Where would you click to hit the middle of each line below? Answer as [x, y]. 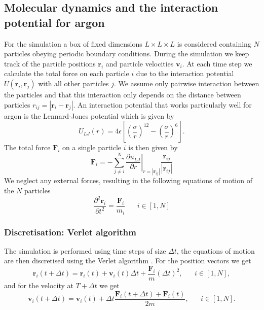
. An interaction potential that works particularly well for [162, 104]
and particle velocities [140, 63]
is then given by [153, 147]
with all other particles [73, 83]
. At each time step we [217, 63]
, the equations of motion [216, 250]
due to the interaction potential [185, 73]
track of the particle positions [50, 63]
